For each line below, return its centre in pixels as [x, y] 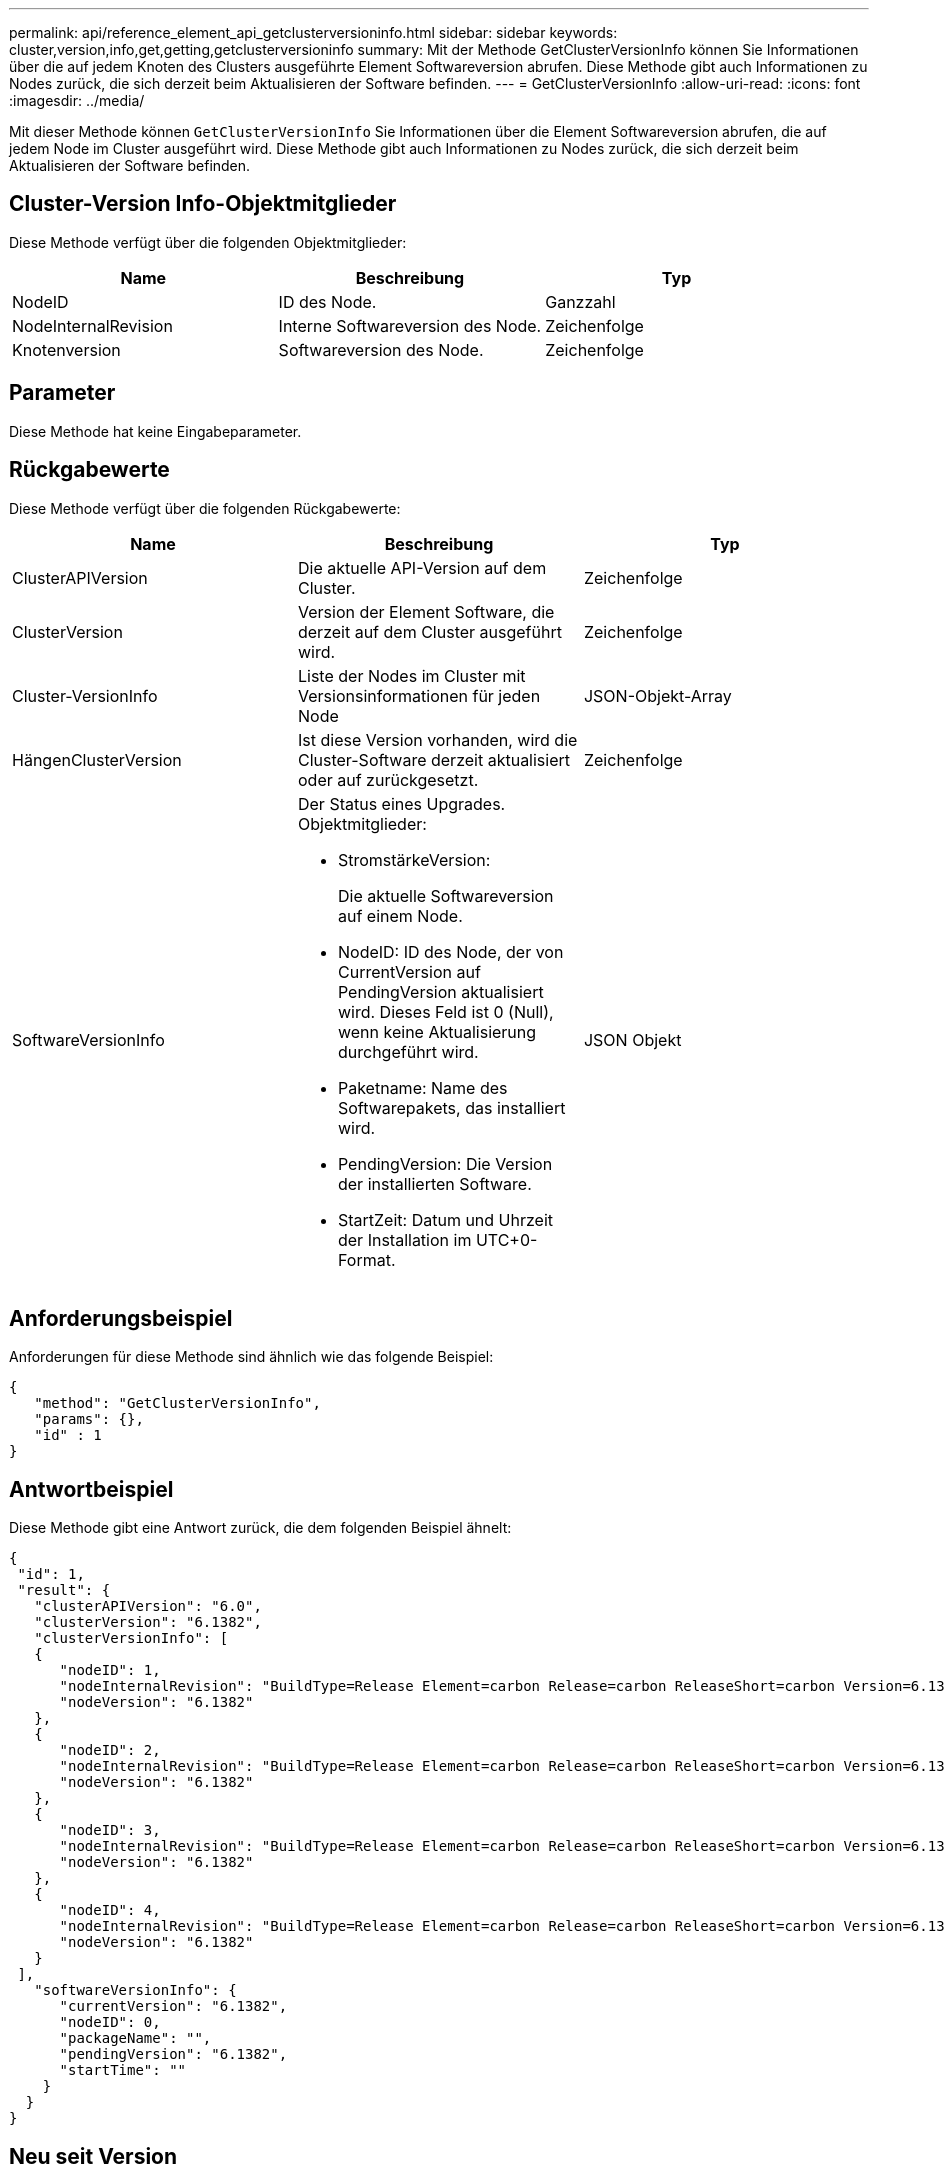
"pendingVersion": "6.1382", [173, 2054]
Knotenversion [66, 349]
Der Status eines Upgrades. [401, 803]
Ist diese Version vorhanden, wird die [437, 739]
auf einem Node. [400, 915]
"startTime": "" [123, 2070]
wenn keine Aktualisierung [437, 1031]
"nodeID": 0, [110, 2022]
